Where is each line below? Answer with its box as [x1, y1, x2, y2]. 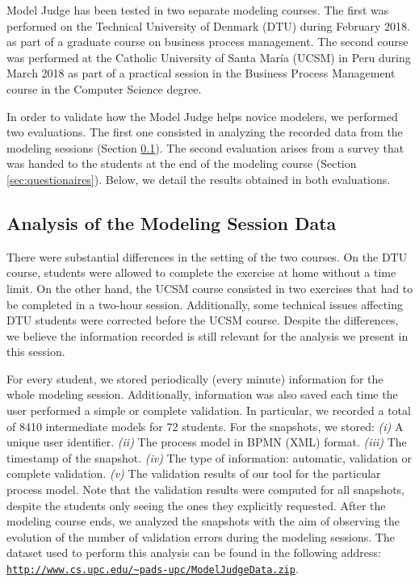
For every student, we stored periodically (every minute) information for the [6, 370, 383, 387]
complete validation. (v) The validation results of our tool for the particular [6, 465, 381, 482]
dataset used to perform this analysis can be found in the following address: [6, 544, 381, 561]
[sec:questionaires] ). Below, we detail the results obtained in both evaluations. [6, 170, 391, 187]
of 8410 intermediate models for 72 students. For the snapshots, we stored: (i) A [6, 417, 404, 434]
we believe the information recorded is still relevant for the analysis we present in [6, 327, 409, 344]
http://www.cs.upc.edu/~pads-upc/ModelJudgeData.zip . [6, 560, 299, 577]
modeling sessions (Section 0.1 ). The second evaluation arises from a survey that [6, 139, 404, 156]
